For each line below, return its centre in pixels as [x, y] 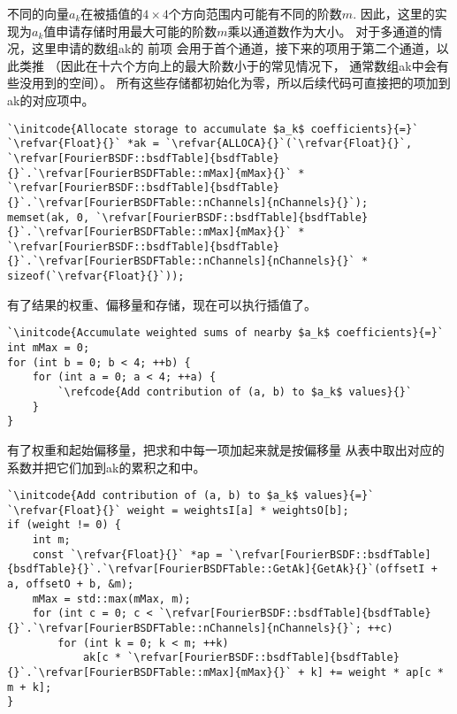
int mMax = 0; [49, 348]
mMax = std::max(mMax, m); [111, 599]
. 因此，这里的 [394, 13]
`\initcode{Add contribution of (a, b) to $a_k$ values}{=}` [191, 496]
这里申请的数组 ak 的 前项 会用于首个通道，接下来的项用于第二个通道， [234, 48]
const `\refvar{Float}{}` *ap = [127, 554]
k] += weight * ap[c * [377, 673]
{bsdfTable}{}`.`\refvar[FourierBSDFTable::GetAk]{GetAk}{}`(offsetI [216, 569]
